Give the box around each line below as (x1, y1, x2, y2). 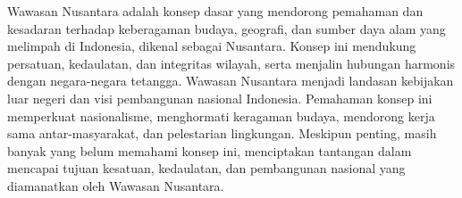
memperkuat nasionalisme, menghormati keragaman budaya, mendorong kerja (7, 106, 435, 125)
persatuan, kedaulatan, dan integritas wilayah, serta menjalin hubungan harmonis (7, 54, 456, 72)
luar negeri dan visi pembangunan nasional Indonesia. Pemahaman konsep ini (7, 88, 433, 107)
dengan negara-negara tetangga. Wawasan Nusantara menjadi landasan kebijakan (7, 71, 454, 90)
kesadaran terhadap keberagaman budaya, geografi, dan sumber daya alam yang (7, 19, 446, 37)
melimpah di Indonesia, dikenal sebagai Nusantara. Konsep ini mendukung (7, 37, 416, 55)
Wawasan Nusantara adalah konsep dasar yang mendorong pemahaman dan (7, 2, 424, 20)
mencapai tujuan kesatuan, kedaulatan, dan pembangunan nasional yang (7, 159, 406, 177)
